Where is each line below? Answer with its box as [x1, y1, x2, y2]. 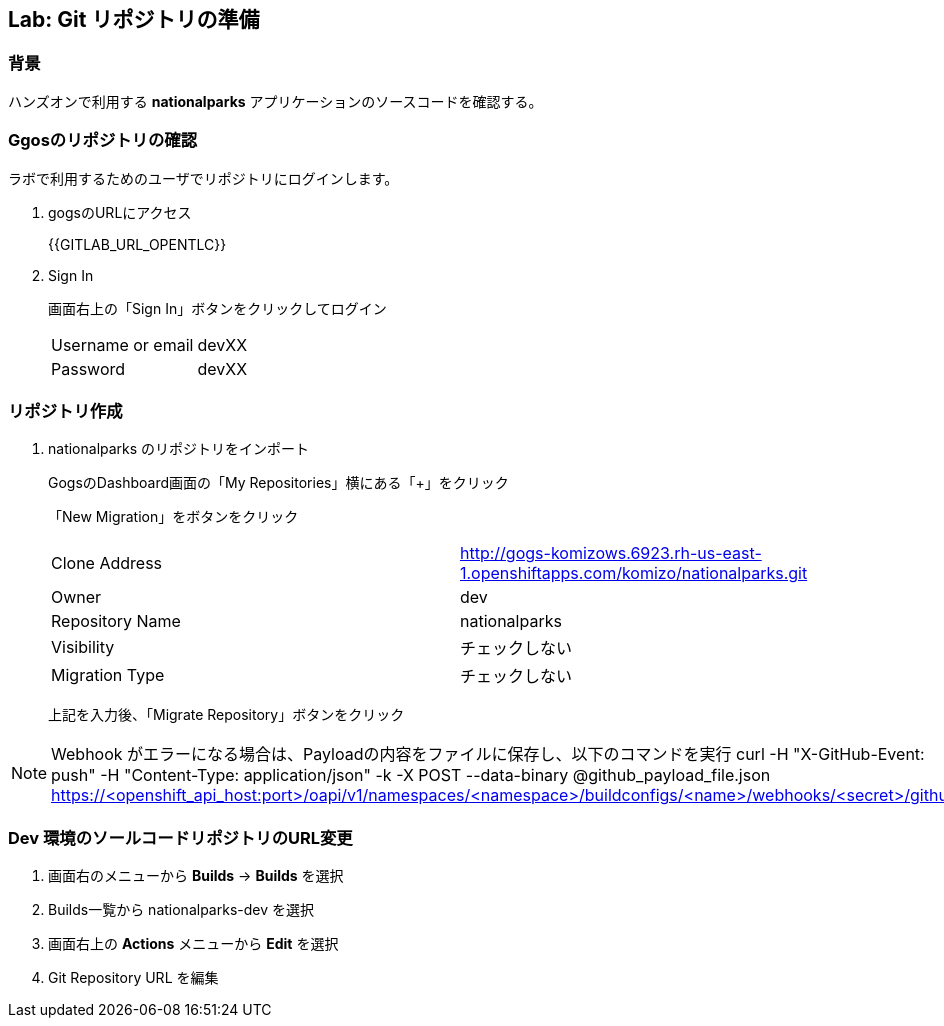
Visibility [51, 637, 115, 658]
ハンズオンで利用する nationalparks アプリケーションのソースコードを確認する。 [8, 92, 543, 110]
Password [51, 358, 126, 379]
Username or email [51, 334, 194, 355]
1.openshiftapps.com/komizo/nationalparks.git [460, 563, 808, 584]
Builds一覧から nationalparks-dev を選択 [48, 901, 314, 919]
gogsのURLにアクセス [48, 203, 192, 221]
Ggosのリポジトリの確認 [8, 130, 198, 151]
